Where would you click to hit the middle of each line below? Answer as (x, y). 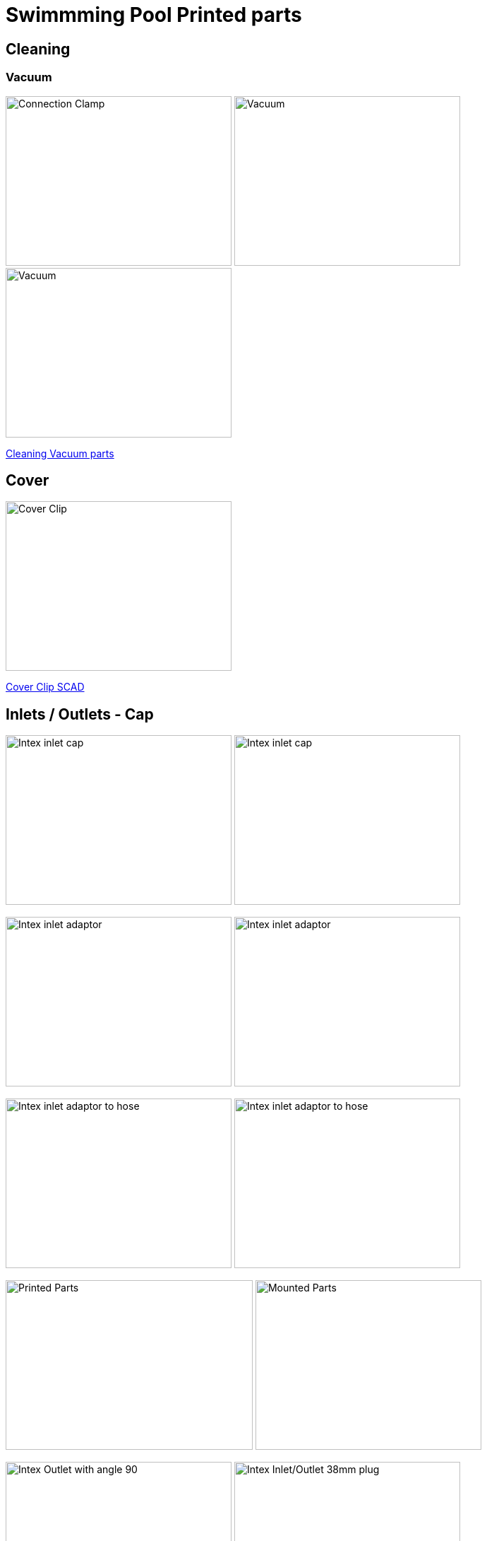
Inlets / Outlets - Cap (80, 714)
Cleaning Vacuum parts (60, 453)
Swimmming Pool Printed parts (154, 15)
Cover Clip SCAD (45, 687)
